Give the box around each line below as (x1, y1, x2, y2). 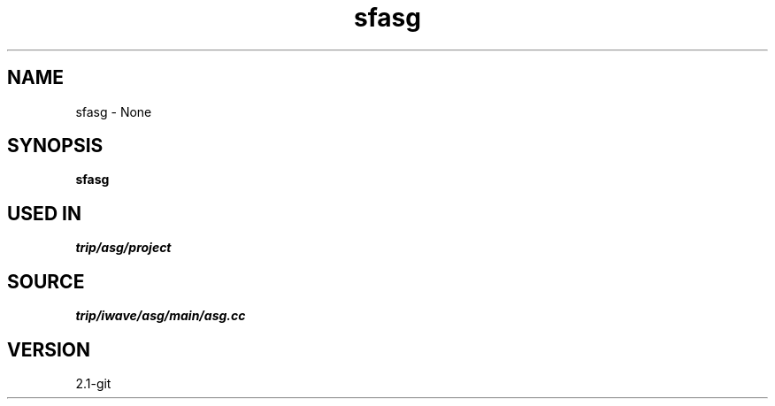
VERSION (7, 338, 91, 361)
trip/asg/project (75, 240, 172, 256)
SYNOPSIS (7, 134, 104, 157)
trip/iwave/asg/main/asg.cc (75, 308, 246, 324)
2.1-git (75, 375, 111, 391)
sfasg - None (75, 103, 152, 119)
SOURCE (7, 270, 85, 293)
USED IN (7, 202, 81, 225)
